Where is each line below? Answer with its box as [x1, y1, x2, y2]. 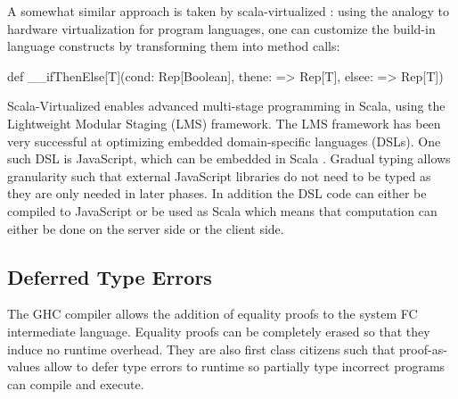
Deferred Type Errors [7, 262, 212, 290]
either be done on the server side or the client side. [7, 219, 284, 237]
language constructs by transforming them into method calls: [7, 37, 340, 55]
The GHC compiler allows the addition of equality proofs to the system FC [7, 304, 418, 323]
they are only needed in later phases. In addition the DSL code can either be [7, 184, 427, 203]
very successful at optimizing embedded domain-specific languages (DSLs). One [7, 131, 441, 150]
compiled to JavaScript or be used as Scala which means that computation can [7, 201, 438, 220]
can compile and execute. [7, 374, 144, 393]
